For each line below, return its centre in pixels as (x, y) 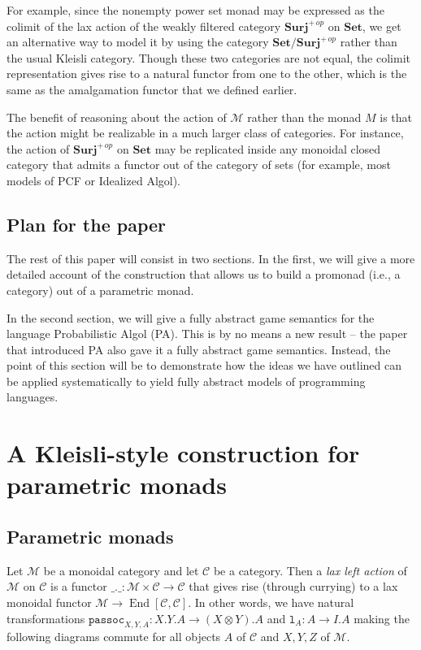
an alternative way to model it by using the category (138, 42)
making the (382, 618)
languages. (33, 397)
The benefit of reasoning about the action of (117, 117)
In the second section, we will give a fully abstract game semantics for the (191, 317)
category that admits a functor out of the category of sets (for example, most (199, 165)
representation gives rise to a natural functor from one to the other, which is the (207, 74)
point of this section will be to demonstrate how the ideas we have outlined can (204, 365)
